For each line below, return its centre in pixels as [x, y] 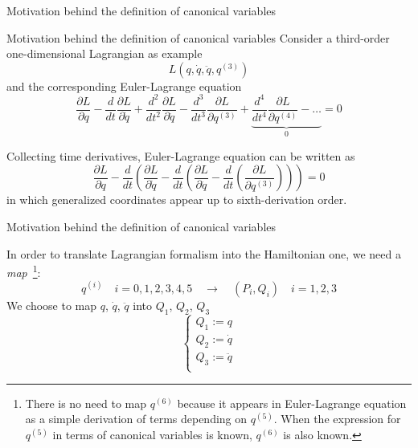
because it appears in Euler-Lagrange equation [292, 403]
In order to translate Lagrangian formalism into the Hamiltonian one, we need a [204, 253]
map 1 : [24, 271]
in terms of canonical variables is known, [152, 435]
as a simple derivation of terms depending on [136, 419]
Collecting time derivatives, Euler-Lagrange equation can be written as [181, 155]
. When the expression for [337, 419]
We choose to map [52, 305]
